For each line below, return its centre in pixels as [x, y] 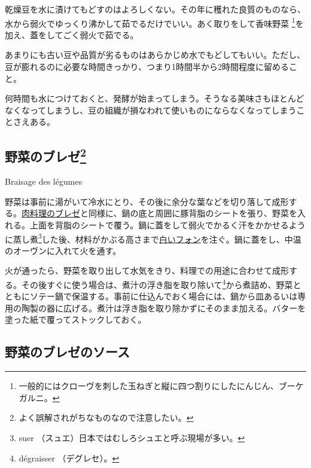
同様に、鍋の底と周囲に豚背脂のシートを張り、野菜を [193, 213]
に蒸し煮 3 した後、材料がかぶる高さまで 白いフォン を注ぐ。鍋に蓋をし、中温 [153, 238]
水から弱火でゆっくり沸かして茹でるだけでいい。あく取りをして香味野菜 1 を [154, 22]
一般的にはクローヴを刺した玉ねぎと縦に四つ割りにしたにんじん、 [149, 386]
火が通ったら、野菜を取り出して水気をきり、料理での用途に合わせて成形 [147, 270]
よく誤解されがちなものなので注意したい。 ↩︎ [106, 417]
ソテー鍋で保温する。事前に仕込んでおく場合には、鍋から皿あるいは [164, 296]
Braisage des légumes [44, 181]
